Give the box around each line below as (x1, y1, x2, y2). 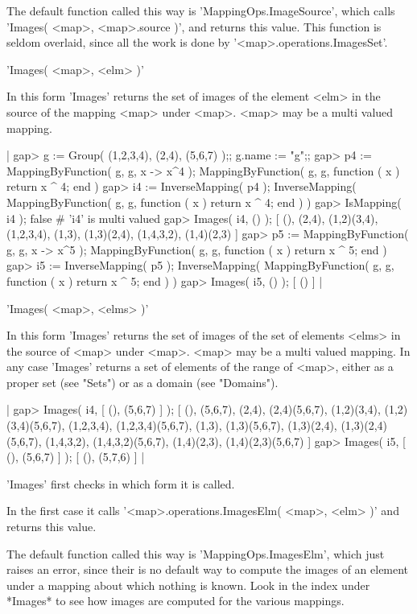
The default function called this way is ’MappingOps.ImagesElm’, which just (6, 545, 385, 562)
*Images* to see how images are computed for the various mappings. (6, 592, 345, 609)
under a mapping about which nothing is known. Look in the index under (6, 576, 370, 593)
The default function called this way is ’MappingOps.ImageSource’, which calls (6, 2, 395, 19)
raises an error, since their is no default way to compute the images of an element (6, 561, 409, 578)
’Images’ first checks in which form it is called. (6, 475, 235, 492)
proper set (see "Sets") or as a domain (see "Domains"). (6, 373, 279, 390)
